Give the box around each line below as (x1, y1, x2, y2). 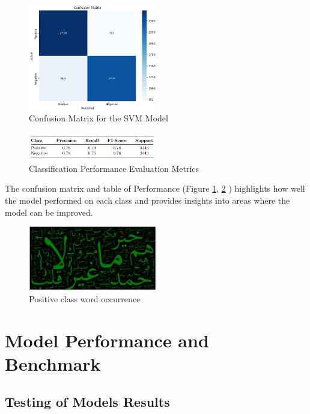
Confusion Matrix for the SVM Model (29, 112, 168, 124)
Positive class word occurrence (29, 292, 141, 305)
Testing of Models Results (5, 392, 170, 411)
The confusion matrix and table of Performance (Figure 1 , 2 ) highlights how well (5, 182, 305, 195)
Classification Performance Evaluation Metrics (29, 162, 199, 174)
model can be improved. (5, 205, 93, 218)
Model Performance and (5, 327, 209, 352)
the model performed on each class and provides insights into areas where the (5, 193, 290, 206)
